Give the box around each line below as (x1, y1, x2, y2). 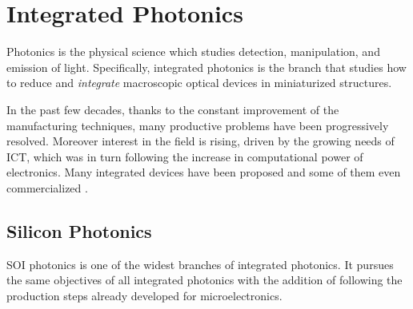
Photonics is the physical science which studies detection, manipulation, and (6, 43, 380, 60)
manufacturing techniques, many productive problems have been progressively (6, 117, 389, 133)
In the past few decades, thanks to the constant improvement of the (6, 101, 339, 117)
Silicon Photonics (6, 218, 152, 243)
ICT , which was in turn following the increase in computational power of (6, 148, 363, 164)
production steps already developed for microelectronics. (6, 287, 283, 303)
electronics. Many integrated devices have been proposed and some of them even (6, 164, 401, 180)
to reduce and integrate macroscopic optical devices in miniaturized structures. (6, 74, 392, 91)
